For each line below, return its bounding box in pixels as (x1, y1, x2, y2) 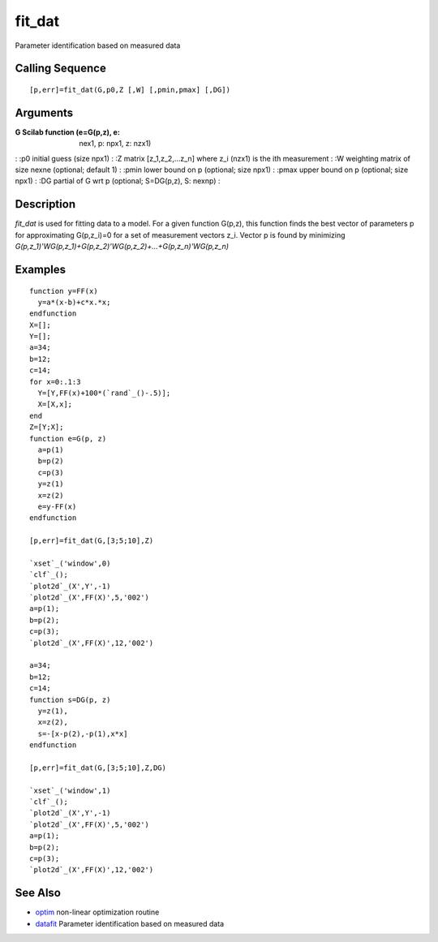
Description (15, 197, 76, 211)
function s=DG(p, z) (29, 695, 111, 704)
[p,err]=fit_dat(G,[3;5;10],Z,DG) (29, 763, 166, 772)
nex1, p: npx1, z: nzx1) (79, 139, 152, 148)
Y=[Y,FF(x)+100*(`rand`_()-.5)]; (37, 389, 171, 398)
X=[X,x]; (37, 400, 73, 409)
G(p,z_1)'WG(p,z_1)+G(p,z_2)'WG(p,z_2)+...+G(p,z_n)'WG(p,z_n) (15, 242, 230, 252)
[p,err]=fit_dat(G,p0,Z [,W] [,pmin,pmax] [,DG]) (29, 85, 231, 94)
